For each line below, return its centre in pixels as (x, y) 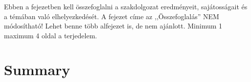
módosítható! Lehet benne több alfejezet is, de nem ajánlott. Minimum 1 (113, 26)
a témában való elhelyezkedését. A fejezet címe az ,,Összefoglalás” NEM (112, 16)
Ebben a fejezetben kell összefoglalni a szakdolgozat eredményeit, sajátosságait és (126, 6)
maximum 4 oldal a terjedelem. (51, 35)
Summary (37, 69)
